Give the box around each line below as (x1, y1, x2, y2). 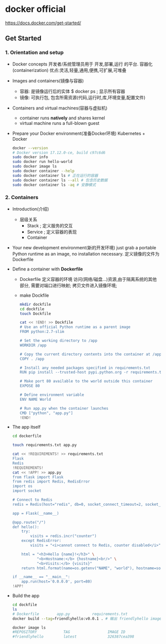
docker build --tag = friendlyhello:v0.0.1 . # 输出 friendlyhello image (12, 616, 162, 621)
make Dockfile (19, 292, 49, 298)
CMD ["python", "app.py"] (19, 410, 73, 416)
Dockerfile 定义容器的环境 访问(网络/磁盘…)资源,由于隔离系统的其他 (19, 276, 157, 282)
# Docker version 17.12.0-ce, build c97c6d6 (12, 150, 106, 155)
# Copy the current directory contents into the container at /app (19, 352, 162, 357)
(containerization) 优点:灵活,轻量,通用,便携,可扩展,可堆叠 (12, 67, 127, 73)
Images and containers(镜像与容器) (12, 78, 84, 84)
